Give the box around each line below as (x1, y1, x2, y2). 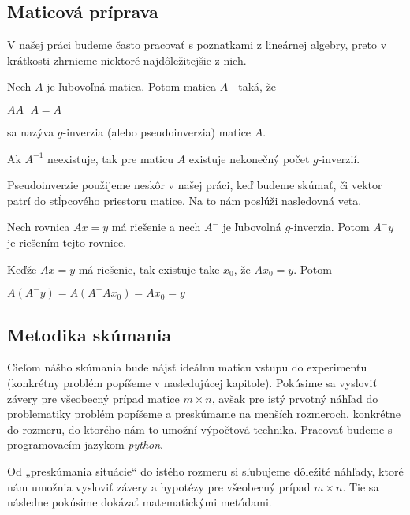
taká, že (238, 78, 277, 95)
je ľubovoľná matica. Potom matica (47, 78, 217, 95)
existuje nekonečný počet (188, 150, 310, 166)
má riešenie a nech (111, 218, 201, 235)
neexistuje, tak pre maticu (47, 150, 173, 166)
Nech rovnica (7, 218, 70, 235)
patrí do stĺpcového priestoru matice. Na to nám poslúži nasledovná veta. (7, 192, 362, 208)
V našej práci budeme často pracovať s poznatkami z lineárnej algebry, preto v (7, 36, 387, 53)
